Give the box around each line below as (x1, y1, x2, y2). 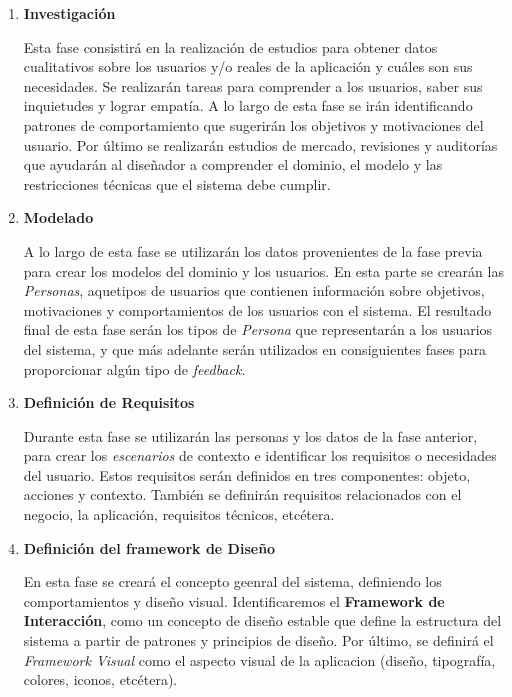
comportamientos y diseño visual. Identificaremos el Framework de (23, 590, 445, 611)
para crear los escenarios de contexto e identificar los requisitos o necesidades (23, 445, 497, 466)
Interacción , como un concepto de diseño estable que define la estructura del (23, 610, 502, 631)
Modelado (23, 207, 94, 228)
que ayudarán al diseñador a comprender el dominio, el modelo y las (23, 154, 443, 175)
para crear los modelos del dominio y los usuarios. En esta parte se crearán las (23, 260, 504, 281)
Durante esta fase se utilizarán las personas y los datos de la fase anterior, (23, 425, 478, 446)
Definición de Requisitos (23, 392, 195, 413)
